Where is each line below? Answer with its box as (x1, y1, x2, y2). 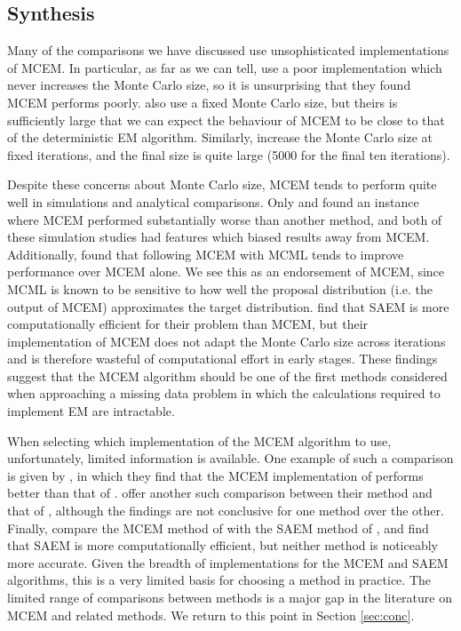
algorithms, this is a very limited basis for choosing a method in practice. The (7, 571, 431, 589)
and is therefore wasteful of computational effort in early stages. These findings (7, 349, 438, 368)
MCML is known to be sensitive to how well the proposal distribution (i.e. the (7, 279, 433, 298)
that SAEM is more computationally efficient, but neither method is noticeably (7, 536, 439, 555)
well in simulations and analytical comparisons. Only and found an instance (7, 192, 419, 211)
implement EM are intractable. (7, 402, 175, 420)
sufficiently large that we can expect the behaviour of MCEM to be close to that (7, 110, 445, 129)
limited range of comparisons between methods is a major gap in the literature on (7, 588, 452, 607)
